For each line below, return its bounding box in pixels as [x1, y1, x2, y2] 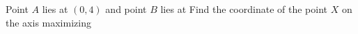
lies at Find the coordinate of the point [160, 2, 327, 16]
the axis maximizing [6, 15, 91, 29]
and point [105, 2, 147, 16]
